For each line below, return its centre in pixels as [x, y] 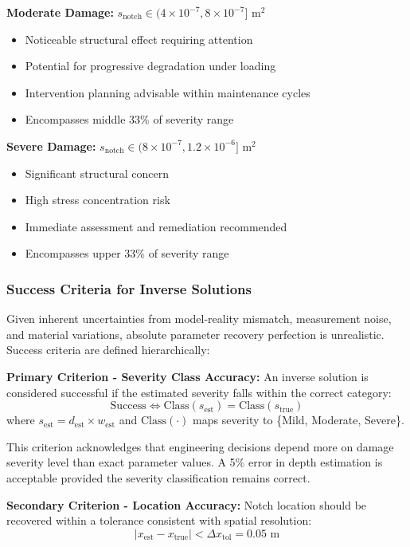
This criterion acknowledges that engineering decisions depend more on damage [200, 446]
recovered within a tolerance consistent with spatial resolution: [159, 520]
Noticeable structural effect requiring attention [139, 39]
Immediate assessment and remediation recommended [156, 226]
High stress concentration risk [98, 200]
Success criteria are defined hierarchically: [108, 350]
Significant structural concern [97, 173]
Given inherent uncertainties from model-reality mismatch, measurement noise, [199, 319]
